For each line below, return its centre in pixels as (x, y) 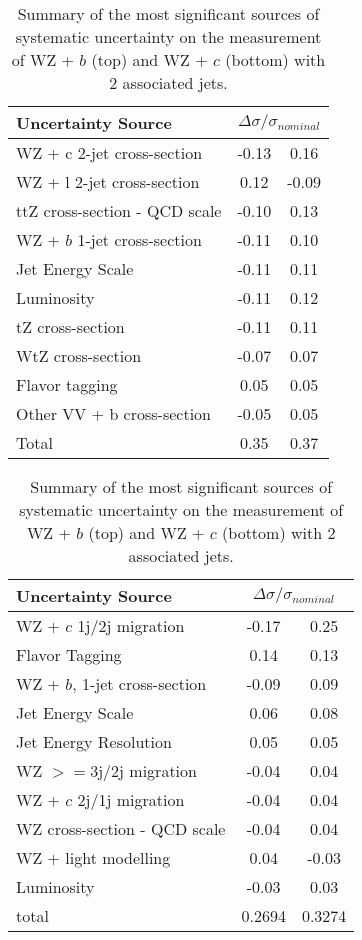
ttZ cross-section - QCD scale (119, 210)
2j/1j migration (131, 799)
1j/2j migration (131, 625)
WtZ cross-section (79, 355)
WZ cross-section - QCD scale (121, 828)
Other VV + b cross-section (113, 413)
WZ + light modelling (93, 857)
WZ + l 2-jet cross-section (108, 181)
